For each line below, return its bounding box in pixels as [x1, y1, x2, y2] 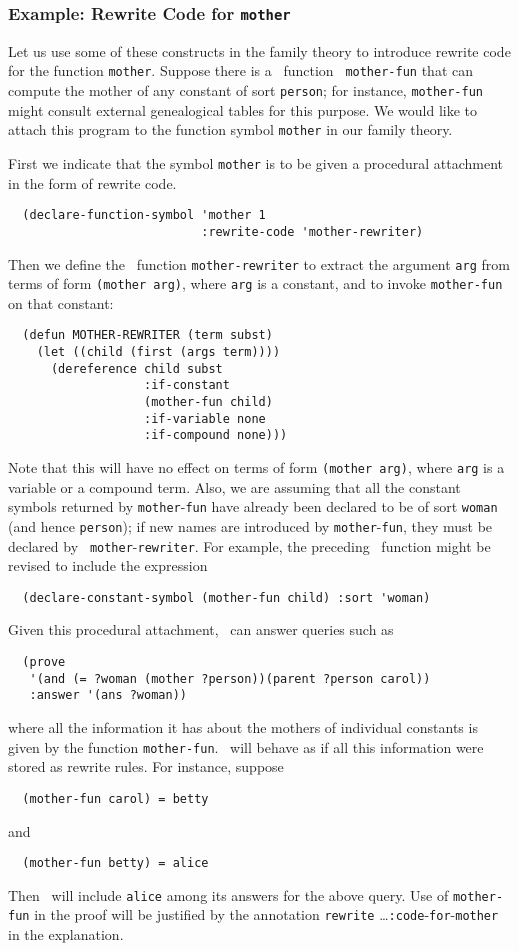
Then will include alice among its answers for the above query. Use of [8, 884, 449, 905]
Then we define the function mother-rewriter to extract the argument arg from [8, 253, 510, 274]
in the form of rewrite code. [8, 172, 177, 193]
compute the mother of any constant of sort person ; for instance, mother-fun [8, 80, 484, 101]
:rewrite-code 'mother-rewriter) [201, 224, 424, 239]
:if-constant [144, 378, 230, 393]
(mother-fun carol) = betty [22, 791, 209, 806]
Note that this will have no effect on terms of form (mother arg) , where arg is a [8, 457, 505, 477]
